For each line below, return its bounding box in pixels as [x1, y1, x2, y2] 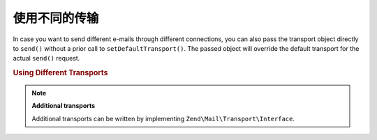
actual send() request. [13, 54, 80, 63]
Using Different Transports [13, 68, 108, 78]
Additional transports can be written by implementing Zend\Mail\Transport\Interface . [31, 114, 295, 123]
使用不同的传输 [13, 10, 99, 26]
